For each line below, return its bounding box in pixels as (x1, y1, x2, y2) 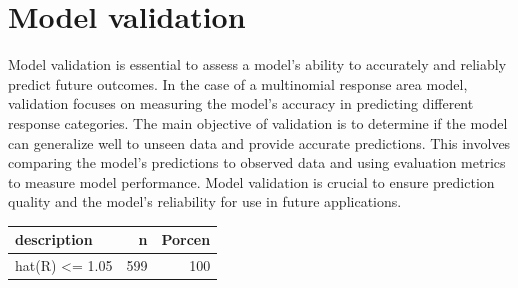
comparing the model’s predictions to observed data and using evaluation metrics (8, 152, 506, 173)
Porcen (161, 229, 211, 250)
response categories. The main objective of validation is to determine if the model (8, 112, 508, 133)
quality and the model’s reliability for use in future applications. (8, 191, 402, 212)
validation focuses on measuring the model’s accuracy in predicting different (8, 93, 474, 114)
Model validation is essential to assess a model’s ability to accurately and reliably (8, 54, 507, 75)
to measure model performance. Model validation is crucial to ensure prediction (8, 171, 495, 192)
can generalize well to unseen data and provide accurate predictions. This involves (8, 132, 511, 153)
